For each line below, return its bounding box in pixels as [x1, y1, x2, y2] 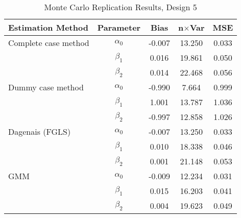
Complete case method [8, 37, 89, 49]
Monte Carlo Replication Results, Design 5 [44, 1, 197, 13]
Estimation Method [8, 21, 88, 33]
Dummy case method [8, 81, 84, 93]
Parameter [97, 21, 141, 33]
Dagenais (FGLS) [8, 126, 71, 137]
